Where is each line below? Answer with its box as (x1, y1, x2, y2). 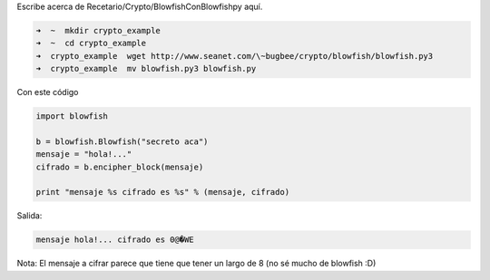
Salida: (16, 210, 43, 221)
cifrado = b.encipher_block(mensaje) (35, 161, 204, 172)
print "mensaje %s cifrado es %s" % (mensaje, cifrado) (35, 187, 290, 198)
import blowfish (35, 111, 109, 121)
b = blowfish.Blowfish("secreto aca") (35, 136, 209, 147)
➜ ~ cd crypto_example (35, 38, 147, 49)
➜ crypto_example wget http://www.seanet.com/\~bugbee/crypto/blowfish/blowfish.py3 (35, 51, 434, 61)
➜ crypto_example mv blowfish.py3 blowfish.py (35, 63, 257, 74)
